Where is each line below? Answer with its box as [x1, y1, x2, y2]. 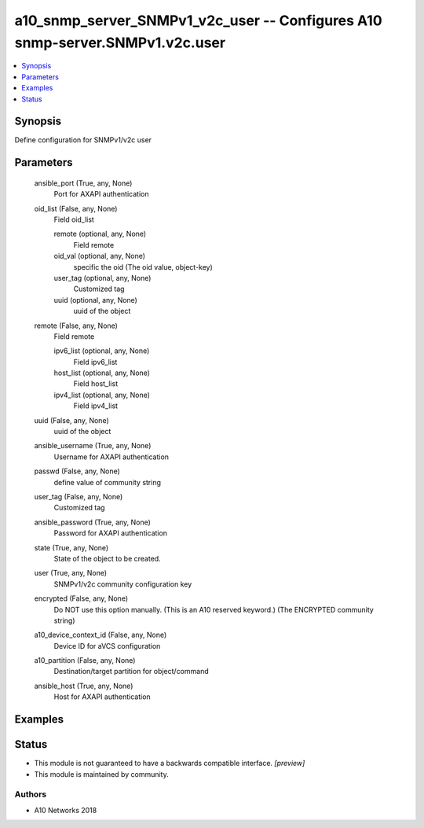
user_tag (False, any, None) [34, 491, 123, 501]
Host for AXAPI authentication [53, 692, 151, 701]
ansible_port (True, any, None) [34, 178, 133, 188]
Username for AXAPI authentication [53, 452, 169, 462]
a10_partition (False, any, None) [34, 656, 136, 665]
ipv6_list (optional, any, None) [53, 346, 150, 355]
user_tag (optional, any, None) [53, 273, 152, 282]
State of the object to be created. [53, 554, 161, 563]
